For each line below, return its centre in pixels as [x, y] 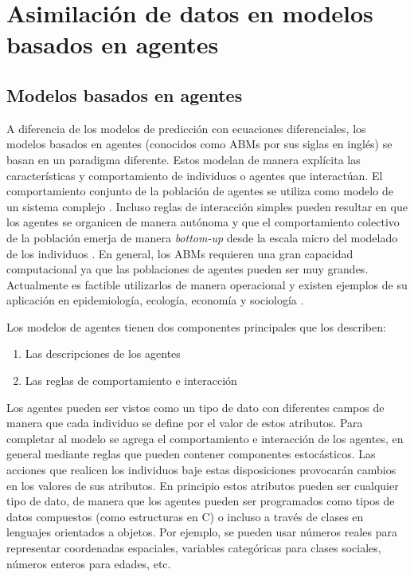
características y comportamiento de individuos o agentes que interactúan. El [195, 175]
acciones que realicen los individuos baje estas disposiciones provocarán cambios [201, 470]
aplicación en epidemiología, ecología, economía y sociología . [155, 300]
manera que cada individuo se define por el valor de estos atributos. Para [185, 423]
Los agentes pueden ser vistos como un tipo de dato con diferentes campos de [195, 407]
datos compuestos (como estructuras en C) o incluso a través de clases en [185, 516]
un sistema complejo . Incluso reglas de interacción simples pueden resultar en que [207, 206]
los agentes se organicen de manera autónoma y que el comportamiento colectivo [203, 222]
